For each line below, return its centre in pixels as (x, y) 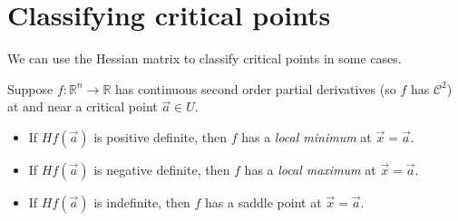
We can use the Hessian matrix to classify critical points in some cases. (205, 58)
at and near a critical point (83, 106)
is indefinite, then (142, 202)
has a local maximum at (310, 169)
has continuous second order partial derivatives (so (256, 88)
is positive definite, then (160, 136)
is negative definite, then (162, 169)
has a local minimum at (307, 136)
